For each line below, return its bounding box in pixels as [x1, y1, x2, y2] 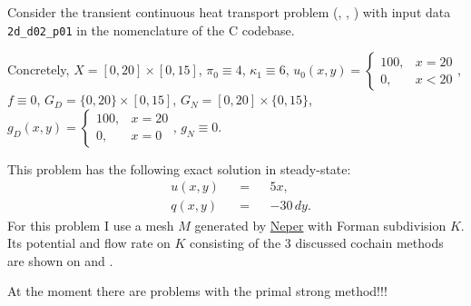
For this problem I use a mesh [7, 215, 174, 234]
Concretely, [7, 60, 70, 79]
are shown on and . [7, 251, 113, 270]
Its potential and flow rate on [7, 233, 171, 252]
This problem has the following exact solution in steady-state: [7, 159, 351, 178]
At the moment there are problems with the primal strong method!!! [7, 281, 388, 301]
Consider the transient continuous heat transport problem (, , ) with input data [7, 3, 451, 21]
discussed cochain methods [295, 233, 444, 252]
